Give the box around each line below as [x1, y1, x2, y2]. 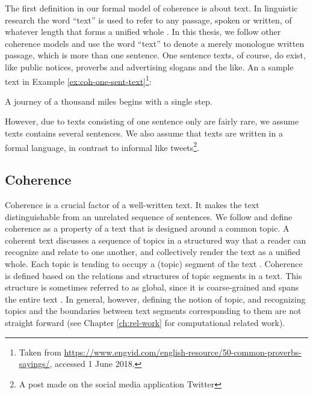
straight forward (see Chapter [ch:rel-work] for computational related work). [5, 316, 285, 328]
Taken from [19, 345, 61, 358]
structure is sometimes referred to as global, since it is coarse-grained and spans [5, 281, 299, 294]
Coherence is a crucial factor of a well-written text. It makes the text [5, 199, 259, 211]
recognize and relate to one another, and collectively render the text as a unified [5, 245, 301, 258]
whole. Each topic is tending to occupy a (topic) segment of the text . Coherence [5, 257, 303, 270]
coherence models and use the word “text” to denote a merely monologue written [5, 37, 305, 49]
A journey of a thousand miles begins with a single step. [5, 94, 212, 107]
